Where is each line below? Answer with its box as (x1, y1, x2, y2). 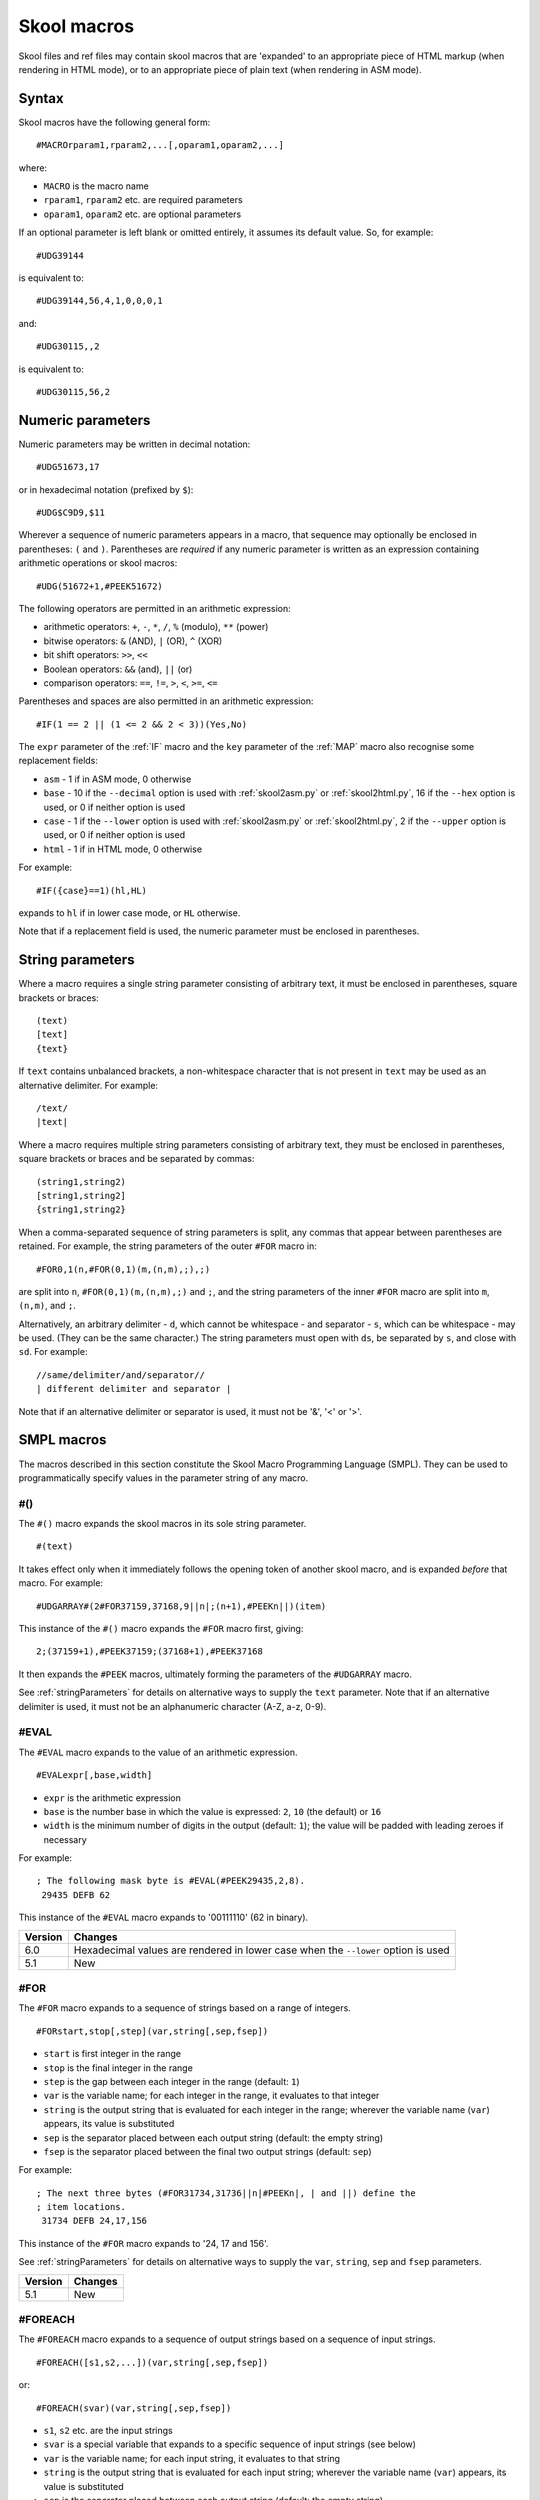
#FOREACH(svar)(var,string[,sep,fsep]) (36, 2402, 232, 2414)
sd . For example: (18, 1346, 88, 1358)
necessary (43, 1833, 87, 1845)
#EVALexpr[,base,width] (36, 1770, 153, 1781)
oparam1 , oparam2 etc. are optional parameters (43, 208, 242, 220)
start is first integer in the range (43, 2048, 182, 2060)
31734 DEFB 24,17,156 (41, 2215, 148, 2227)
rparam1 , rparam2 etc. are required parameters (43, 194, 244, 206)
